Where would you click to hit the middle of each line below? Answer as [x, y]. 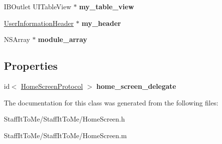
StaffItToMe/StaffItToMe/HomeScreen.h [65, 119]
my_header [101, 23]
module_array [63, 39]
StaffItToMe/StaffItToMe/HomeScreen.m [65, 135]
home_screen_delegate [136, 86]
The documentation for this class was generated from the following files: [111, 102]
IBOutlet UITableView [38, 6]
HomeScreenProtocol [52, 86]
